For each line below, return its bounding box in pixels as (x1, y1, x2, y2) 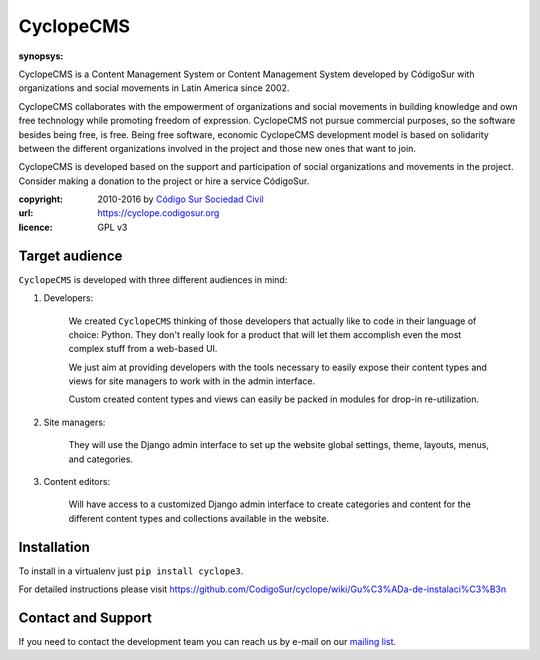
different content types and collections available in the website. (68, 512, 330, 524)
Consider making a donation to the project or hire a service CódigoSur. (18, 175, 310, 187)
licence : (18, 221, 54, 233)
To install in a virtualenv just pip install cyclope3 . (18, 565, 244, 577)
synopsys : (18, 50, 64, 62)
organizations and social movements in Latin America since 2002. (18, 82, 290, 94)
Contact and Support (18, 609, 152, 626)
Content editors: (43, 476, 110, 488)
